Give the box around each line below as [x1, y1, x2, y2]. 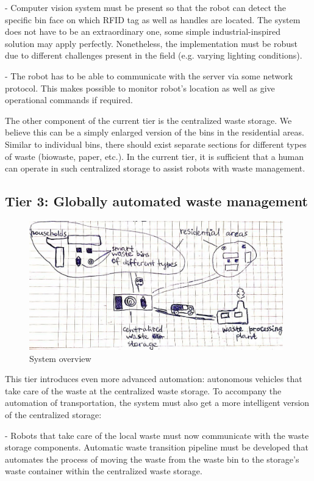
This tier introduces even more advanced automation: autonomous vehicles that [5, 372, 302, 385]
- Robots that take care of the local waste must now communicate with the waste [5, 429, 309, 441]
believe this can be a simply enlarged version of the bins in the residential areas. [5, 126, 304, 139]
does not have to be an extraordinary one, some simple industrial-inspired [5, 25, 281, 38]
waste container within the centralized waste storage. [5, 465, 202, 477]
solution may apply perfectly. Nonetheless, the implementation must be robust [5, 37, 298, 49]
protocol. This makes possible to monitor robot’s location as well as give [5, 81, 275, 94]
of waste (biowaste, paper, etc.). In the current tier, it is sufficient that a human [5, 150, 304, 162]
